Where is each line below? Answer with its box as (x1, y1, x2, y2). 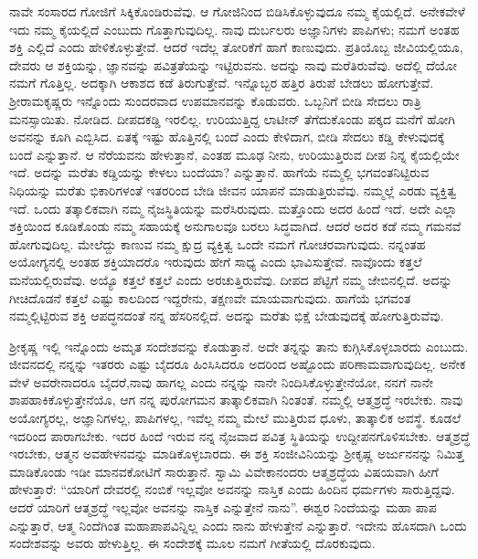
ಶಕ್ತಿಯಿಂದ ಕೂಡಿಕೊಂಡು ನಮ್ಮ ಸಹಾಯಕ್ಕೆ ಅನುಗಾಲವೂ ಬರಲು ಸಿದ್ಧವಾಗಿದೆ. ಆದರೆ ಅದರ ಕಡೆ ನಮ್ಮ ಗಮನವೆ (9, 216, 462, 236)
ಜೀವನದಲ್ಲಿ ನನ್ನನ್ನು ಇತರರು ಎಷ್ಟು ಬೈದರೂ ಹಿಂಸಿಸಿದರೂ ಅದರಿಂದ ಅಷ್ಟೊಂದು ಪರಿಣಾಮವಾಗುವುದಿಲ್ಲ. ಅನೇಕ (9, 354, 466, 374)
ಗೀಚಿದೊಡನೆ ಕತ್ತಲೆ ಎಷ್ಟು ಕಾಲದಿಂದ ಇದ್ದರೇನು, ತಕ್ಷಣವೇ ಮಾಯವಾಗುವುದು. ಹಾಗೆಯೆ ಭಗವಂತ (9, 288, 411, 307)
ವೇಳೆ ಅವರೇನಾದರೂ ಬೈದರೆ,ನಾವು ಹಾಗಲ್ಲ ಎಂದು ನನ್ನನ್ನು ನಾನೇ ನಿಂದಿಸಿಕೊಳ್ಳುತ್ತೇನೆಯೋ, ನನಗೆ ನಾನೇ (9, 372, 434, 391)
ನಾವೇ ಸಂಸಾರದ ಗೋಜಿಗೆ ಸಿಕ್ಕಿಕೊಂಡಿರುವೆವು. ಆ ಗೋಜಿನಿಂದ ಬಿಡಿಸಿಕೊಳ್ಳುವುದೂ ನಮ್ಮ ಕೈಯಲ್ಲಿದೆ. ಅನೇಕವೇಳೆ (9, 2, 465, 20)
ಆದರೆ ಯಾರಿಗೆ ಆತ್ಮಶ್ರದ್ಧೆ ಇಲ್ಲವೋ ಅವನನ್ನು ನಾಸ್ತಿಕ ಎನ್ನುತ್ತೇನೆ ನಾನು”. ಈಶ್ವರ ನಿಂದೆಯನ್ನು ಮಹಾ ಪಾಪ (9, 498, 437, 517)
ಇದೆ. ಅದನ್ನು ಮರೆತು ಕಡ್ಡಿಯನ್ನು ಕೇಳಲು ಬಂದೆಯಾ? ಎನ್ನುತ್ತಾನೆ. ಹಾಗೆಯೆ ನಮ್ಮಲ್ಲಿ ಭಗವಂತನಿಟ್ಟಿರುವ (9, 163, 430, 182)
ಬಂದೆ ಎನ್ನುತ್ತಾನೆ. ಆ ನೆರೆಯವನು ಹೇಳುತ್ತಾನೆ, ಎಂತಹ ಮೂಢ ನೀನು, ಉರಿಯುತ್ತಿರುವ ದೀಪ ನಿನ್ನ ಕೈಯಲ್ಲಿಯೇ (9, 144, 460, 163)
